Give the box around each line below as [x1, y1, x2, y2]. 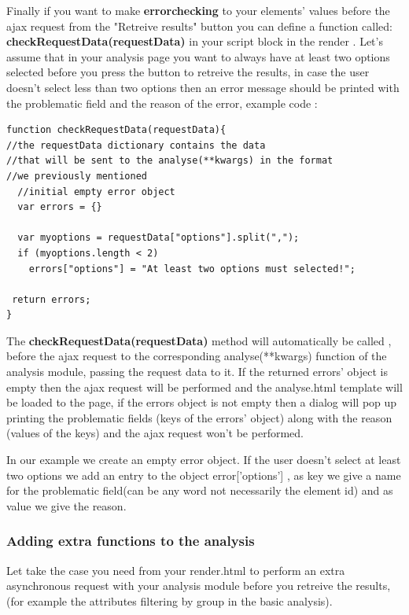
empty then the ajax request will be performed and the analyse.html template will [6, 378, 403, 395]
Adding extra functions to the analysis [6, 531, 255, 551]
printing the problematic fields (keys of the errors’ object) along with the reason [6, 409, 392, 425]
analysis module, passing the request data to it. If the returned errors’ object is [6, 363, 388, 380]
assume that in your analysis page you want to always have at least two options [6, 48, 390, 64]
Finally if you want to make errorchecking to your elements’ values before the [6, 2, 390, 18]
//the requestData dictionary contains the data [6, 139, 266, 151]
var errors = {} [17, 201, 102, 213]
